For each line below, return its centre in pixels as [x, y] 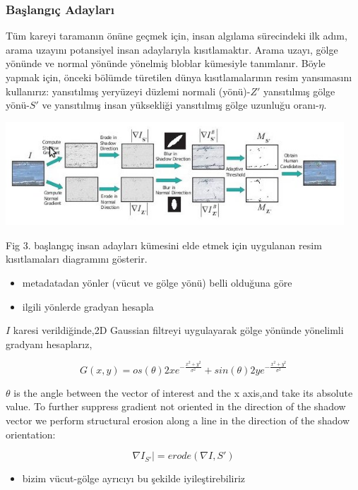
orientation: [31, 434]
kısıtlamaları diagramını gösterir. [77, 259]
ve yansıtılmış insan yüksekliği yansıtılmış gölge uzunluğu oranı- [180, 105]
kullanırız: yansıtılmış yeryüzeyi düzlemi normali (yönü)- [128, 91]
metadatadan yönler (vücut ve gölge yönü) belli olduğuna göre [157, 282]
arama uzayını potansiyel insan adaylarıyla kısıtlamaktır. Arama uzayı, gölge [172, 49]
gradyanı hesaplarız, [49, 343]
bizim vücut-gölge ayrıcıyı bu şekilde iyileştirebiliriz [134, 478]
